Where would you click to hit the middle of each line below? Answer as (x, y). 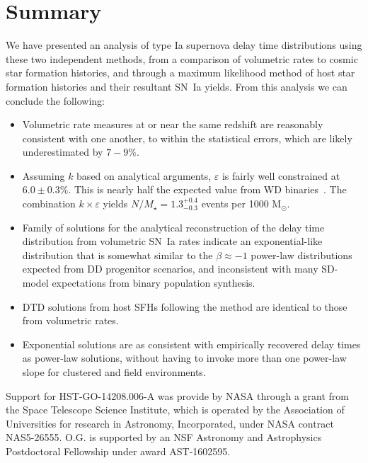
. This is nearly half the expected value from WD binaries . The (207, 189)
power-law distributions (301, 255)
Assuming (44, 175)
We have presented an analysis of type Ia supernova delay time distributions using (184, 45)
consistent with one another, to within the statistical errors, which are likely (187, 138)
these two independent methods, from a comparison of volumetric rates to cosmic (182, 58)
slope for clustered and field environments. (114, 372)
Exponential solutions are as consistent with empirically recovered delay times (191, 344)
